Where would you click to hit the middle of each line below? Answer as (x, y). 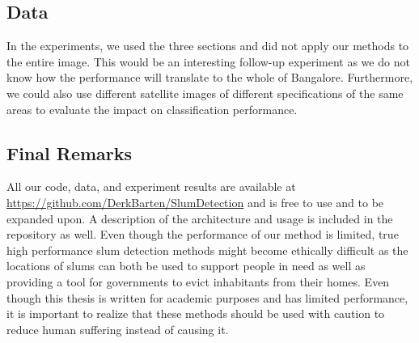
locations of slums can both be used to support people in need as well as (186, 266)
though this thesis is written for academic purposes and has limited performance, (207, 297)
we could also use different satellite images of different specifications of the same (205, 93)
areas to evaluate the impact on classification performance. (152, 109)
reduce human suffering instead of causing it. (118, 329)
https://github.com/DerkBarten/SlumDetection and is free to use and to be (195, 202)
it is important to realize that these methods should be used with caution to (196, 313)
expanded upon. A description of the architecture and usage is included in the (200, 218)
